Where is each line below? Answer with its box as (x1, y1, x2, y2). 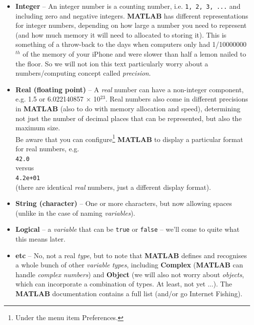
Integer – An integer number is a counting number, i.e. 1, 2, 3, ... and (15, 1, 241, 11)
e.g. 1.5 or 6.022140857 (15, 94, 84, 104)
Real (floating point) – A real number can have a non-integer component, (15, 84, 244, 94)
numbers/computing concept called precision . (15, 68, 151, 78)
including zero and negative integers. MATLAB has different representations (15, 10, 249, 20)
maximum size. (15, 122, 60, 133)
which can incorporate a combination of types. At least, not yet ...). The (15, 279, 232, 289)
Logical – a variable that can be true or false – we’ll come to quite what (15, 224, 240, 234)
